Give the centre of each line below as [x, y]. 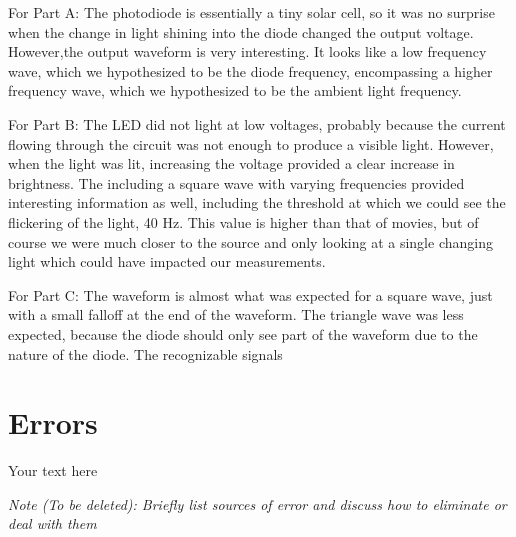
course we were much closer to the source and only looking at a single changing [250, 241]
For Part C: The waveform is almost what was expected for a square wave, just [250, 294]
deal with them [52, 523]
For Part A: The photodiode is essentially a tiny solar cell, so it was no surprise [251, 12]
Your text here [53, 470]
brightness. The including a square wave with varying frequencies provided [236, 182]
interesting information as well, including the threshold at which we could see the [257, 202]
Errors [53, 422]
